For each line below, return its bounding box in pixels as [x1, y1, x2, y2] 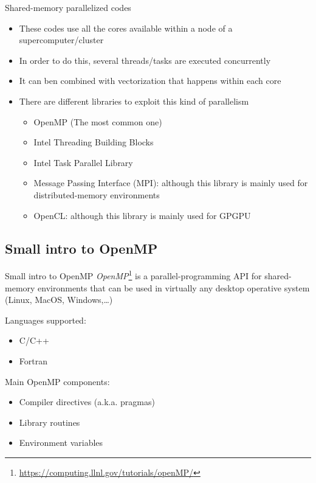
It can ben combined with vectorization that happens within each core [19, 74, 281, 87]
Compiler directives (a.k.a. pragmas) [19, 395, 155, 408]
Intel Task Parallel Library [33, 156, 133, 169]
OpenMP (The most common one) [33, 115, 162, 128]
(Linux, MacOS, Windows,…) [5, 293, 113, 306]
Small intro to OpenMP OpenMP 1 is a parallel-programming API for [5, 268, 262, 282]
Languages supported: [5, 313, 86, 326]
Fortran [19, 354, 47, 367]
